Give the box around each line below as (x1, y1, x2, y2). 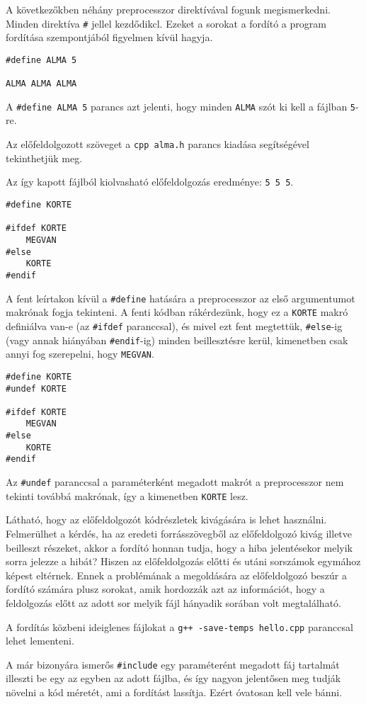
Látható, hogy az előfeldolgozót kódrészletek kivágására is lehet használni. (6, 512, 327, 527)
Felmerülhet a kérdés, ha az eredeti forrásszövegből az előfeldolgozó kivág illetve (6, 526, 353, 540)
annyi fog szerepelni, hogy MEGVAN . (6, 346, 154, 361)
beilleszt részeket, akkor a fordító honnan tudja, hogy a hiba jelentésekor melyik (6, 540, 353, 555)
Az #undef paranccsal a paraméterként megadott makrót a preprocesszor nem (6, 475, 344, 489)
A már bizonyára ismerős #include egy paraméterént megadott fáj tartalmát (6, 657, 340, 671)
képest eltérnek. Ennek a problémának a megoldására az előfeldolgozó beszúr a (6, 567, 348, 582)
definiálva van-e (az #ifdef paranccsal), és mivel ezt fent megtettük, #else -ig (6, 318, 343, 333)
